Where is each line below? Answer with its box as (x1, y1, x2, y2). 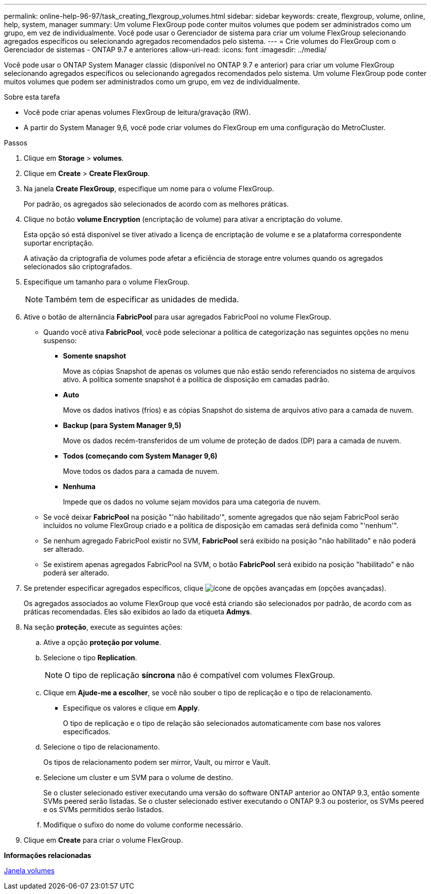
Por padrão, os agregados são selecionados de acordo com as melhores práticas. (24, 200, 289, 208)
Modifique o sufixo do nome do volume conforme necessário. (43, 821, 243, 829)
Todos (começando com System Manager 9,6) (63, 452, 217, 460)
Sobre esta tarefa (4, 93, 60, 101)
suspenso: (43, 336, 77, 345)
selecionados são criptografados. (24, 262, 132, 271)
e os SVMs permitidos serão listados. (43, 805, 164, 814)
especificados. (63, 727, 111, 736)
